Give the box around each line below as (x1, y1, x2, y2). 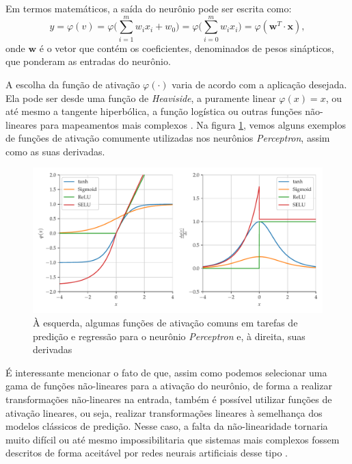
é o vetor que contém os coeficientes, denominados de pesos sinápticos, (39, 40, 334, 55)
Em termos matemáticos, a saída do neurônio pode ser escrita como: (5, 1, 292, 15)
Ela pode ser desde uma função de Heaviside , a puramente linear (5, 90, 276, 105)
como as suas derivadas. (5, 144, 105, 158)
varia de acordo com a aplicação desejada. (172, 77, 347, 91)
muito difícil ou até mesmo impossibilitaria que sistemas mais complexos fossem (5, 432, 340, 446)
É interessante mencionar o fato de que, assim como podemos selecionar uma (5, 365, 327, 379)
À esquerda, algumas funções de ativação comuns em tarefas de (33, 315, 298, 330)
